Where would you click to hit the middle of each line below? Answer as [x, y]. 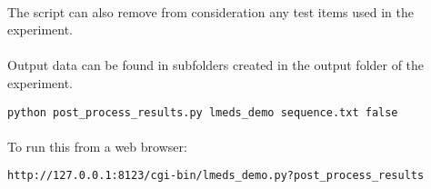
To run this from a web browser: [97, 146]
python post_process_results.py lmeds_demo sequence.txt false [203, 112]
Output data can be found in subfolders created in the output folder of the [216, 65]
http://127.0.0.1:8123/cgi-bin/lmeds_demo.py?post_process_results [216, 176]
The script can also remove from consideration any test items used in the [211, 11]
